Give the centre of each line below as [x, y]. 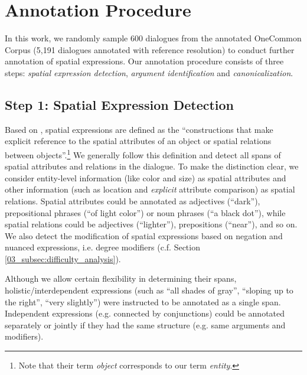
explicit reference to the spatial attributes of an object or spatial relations [138, 141]
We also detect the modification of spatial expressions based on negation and [144, 235]
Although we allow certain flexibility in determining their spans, [121, 278]
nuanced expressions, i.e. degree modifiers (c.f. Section [102, 247]
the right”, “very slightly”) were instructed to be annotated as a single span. [143, 301]
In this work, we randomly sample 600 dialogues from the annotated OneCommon [153, 38]
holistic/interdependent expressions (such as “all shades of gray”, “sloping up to [149, 290]
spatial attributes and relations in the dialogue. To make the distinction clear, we [152, 166]
